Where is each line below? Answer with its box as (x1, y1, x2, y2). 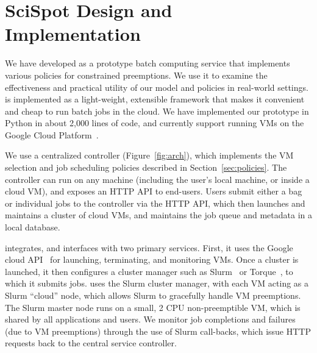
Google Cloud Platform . (5, 128, 99, 141)
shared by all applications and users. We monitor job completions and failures (5, 313, 296, 326)
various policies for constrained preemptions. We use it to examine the (5, 68, 268, 81)
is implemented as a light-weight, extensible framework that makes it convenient (5, 93, 305, 105)
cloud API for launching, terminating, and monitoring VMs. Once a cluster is (5, 253, 299, 266)
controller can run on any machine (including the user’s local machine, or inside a (5, 173, 310, 185)
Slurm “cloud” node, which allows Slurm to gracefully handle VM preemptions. (5, 289, 301, 301)
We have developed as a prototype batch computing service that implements (5, 57, 290, 70)
